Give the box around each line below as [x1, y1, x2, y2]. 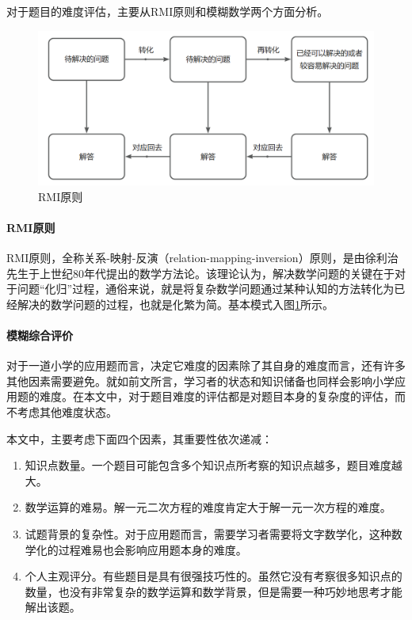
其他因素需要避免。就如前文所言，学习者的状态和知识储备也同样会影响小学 [6, 372, 395, 389]
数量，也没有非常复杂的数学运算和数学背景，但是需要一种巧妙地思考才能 [25, 583, 402, 599]
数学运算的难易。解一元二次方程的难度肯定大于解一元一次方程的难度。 [25, 499, 391, 515]
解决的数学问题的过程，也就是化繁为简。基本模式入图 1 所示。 [17, 295, 334, 312]
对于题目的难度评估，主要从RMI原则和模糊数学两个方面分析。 [6, 3, 329, 19]
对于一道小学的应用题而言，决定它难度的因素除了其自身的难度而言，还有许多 [6, 357, 406, 374]
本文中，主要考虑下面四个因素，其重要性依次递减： [6, 430, 273, 447]
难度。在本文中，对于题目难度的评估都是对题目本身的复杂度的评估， [39, 388, 395, 405]
